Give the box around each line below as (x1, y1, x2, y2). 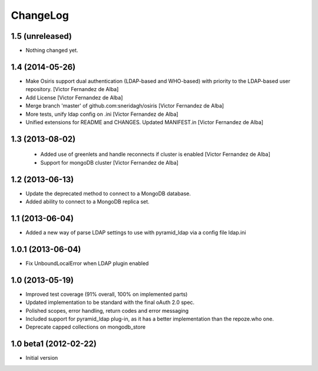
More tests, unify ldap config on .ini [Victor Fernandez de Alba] (25, 111, 179, 118)
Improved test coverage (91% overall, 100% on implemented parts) (25, 290, 188, 298)
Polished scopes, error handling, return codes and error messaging (25, 307, 189, 314)
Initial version (25, 355, 58, 362)
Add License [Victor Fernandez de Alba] (25, 94, 123, 101)
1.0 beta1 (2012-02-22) (11, 339, 97, 349)
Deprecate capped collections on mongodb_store (25, 323, 146, 330)
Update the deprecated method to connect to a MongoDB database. (25, 190, 191, 197)
